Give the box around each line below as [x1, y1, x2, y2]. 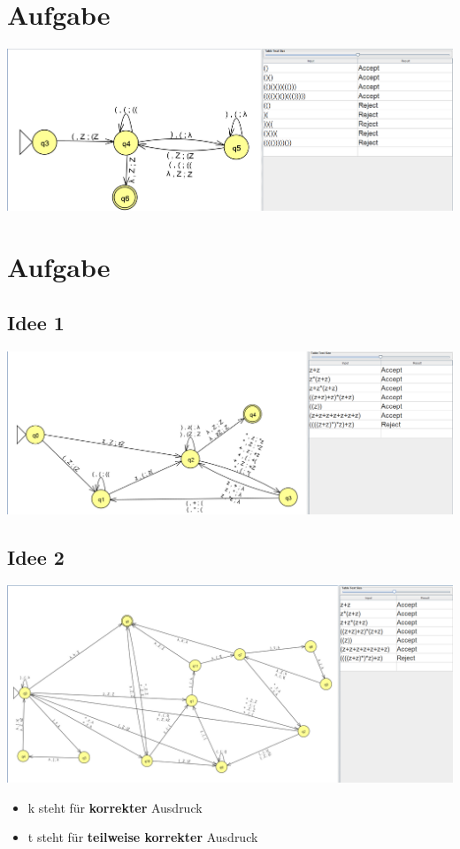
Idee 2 [7, 543, 65, 570]
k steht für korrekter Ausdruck [27, 798, 203, 816]
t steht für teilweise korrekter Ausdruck [27, 828, 258, 846]
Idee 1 [7, 309, 65, 336]
